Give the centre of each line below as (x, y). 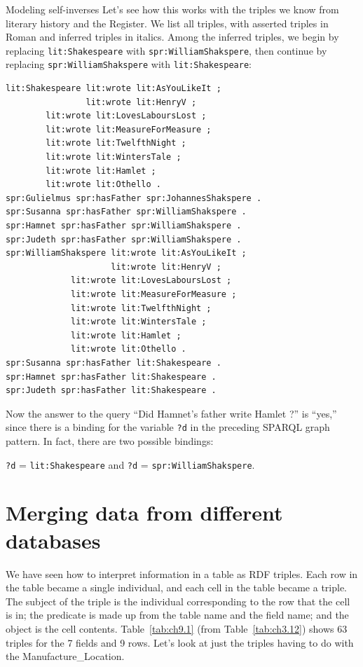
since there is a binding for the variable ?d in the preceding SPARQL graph (168, 427)
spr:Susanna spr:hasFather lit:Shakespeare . (114, 363)
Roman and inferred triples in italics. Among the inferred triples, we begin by (172, 37)
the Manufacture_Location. (65, 656)
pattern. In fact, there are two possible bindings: (110, 441)
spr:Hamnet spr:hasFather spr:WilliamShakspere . (124, 226)
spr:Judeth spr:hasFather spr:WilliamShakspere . (124, 239)
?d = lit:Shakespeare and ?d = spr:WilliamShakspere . (130, 464)
